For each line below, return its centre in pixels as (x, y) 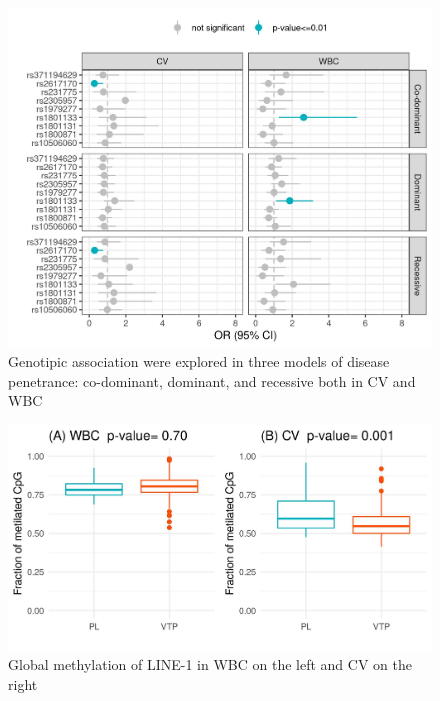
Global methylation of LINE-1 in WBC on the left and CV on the (210, 664)
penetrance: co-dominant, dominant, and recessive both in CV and (212, 380)
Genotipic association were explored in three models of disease (199, 361)
